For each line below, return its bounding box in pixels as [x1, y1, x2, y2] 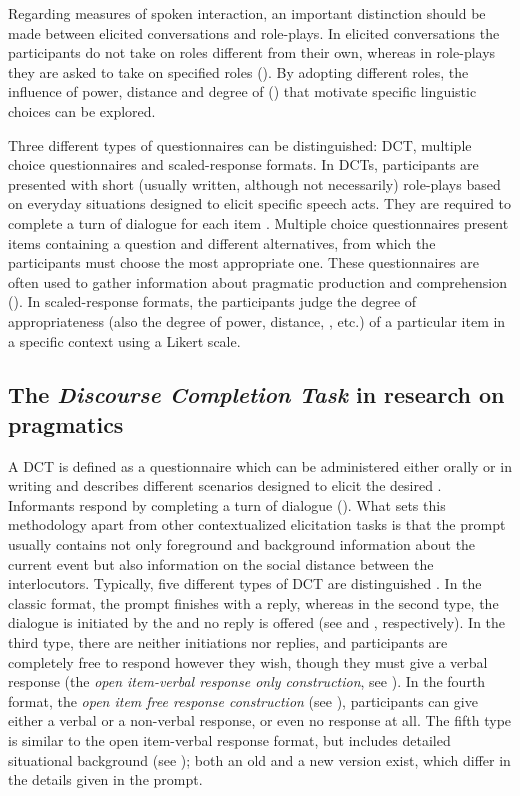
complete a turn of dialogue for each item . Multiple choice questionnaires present [8, 212, 509, 233]
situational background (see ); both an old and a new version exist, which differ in [8, 749, 511, 770]
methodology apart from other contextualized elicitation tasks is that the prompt [8, 514, 506, 535]
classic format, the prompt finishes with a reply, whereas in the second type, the [8, 592, 499, 613]
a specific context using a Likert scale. [8, 330, 241, 351]
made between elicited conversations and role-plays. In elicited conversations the [8, 22, 500, 43]
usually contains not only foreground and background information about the [8, 534, 476, 555]
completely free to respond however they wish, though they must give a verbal [8, 651, 488, 672]
